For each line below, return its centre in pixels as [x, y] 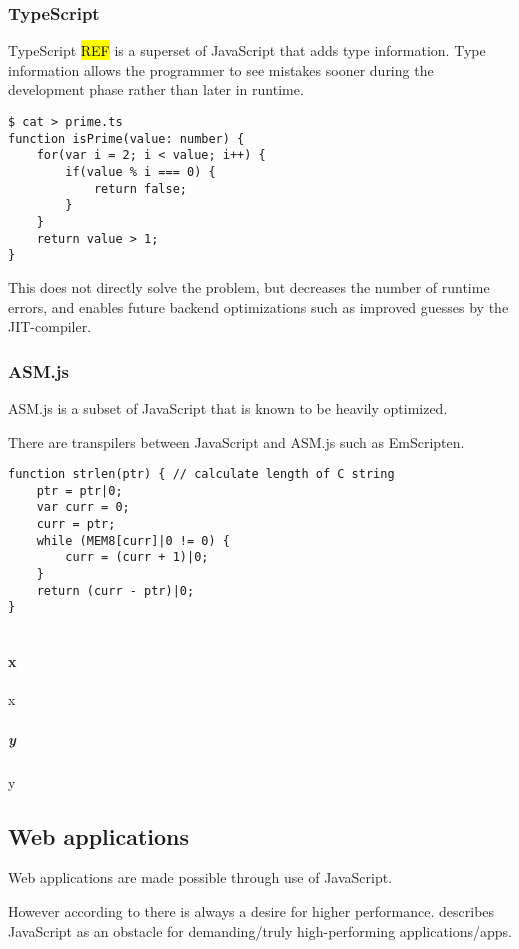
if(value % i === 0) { [140, 171]
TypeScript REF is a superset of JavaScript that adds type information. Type [247, 50]
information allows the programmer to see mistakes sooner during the [221, 69]
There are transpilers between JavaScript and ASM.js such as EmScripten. [236, 441]
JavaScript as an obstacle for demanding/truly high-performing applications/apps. [260, 930]
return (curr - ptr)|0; [115, 590]
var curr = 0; [83, 507]
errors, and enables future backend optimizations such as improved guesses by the [258, 306]
